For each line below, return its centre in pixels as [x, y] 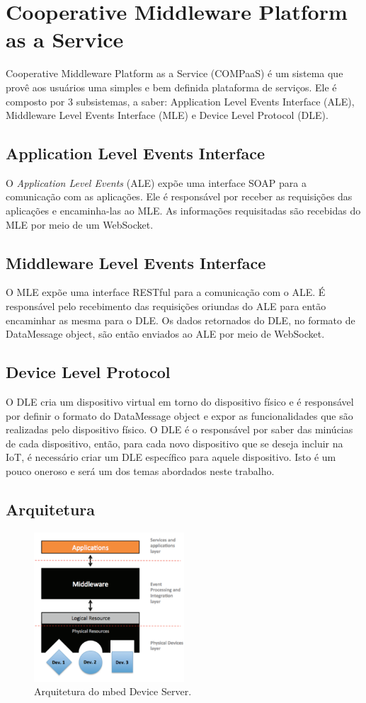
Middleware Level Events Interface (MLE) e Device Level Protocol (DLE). [167, 115]
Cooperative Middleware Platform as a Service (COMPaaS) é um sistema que [175, 73]
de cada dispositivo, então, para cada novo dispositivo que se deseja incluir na [175, 443]
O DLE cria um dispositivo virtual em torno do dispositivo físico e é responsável [180, 402]
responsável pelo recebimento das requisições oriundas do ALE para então [166, 306]
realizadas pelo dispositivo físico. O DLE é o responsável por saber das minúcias [179, 429]
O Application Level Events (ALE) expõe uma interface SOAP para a [156, 182]
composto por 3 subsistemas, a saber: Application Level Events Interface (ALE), [180, 101]
